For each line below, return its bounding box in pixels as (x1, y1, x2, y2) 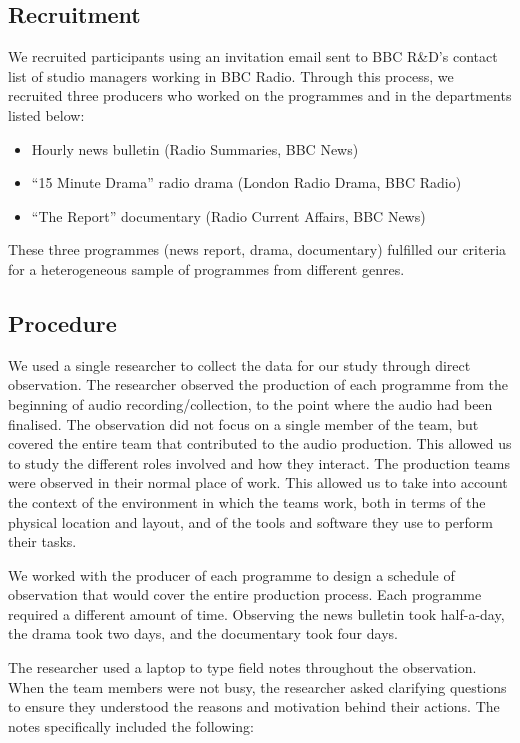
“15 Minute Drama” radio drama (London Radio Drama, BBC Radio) (31, 172, 462, 193)
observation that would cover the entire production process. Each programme (8, 584, 482, 605)
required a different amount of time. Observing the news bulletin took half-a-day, (8, 603, 505, 624)
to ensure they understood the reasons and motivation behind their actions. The (8, 696, 500, 717)
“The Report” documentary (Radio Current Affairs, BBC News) (31, 205, 426, 226)
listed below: (8, 104, 85, 125)
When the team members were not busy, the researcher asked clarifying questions (8, 676, 507, 697)
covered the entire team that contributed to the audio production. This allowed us (8, 433, 512, 454)
